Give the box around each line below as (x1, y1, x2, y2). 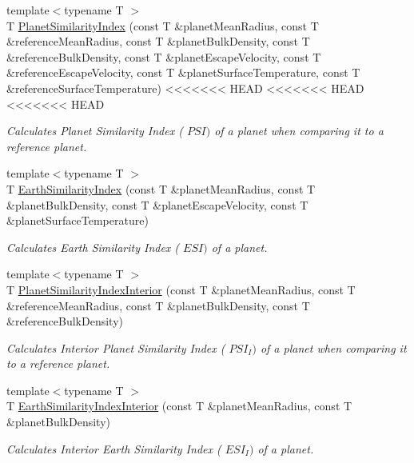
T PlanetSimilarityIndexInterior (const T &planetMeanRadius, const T (6, 281, 356, 297)
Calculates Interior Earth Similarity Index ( (6, 440, 221, 457)
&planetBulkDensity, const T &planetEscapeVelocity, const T (6, 196, 309, 213)
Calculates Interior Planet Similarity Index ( (6, 339, 225, 356)
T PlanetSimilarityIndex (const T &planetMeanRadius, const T (6, 17, 319, 34)
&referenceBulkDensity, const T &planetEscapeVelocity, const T (6, 48, 321, 65)
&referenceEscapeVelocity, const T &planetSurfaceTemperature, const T (6, 64, 360, 81)
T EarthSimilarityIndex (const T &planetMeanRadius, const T (6, 180, 316, 197)
